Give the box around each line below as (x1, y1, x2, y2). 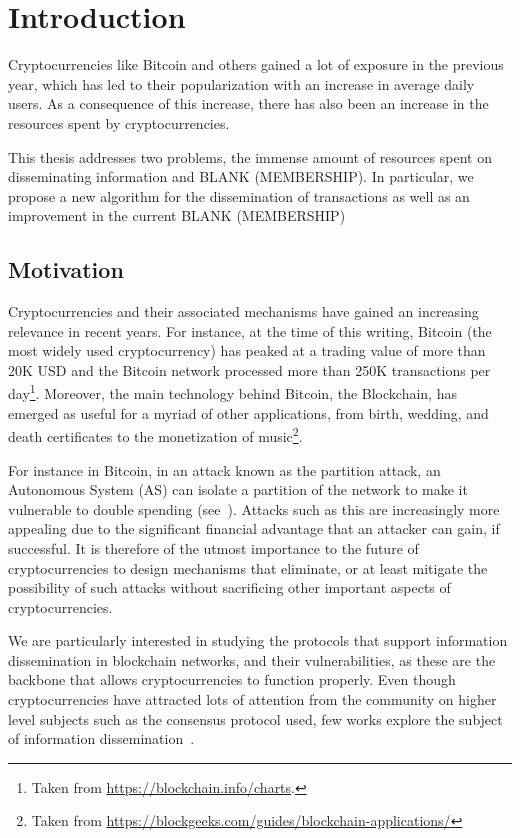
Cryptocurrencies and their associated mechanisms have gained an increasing (8, 301, 479, 322)
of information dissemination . (8, 728, 195, 749)
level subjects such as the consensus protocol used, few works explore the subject (8, 708, 503, 729)
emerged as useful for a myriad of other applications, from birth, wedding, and (8, 402, 489, 423)
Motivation (8, 254, 124, 285)
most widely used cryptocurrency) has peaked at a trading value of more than (8, 340, 486, 361)
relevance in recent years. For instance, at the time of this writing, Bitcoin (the (8, 320, 492, 341)
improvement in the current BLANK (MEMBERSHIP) (8, 205, 346, 226)
